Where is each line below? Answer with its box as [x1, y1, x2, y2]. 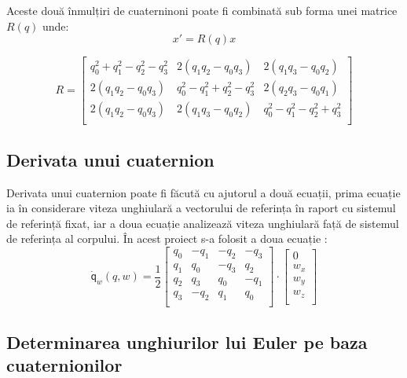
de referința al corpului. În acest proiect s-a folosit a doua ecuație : [6, 230, 328, 247]
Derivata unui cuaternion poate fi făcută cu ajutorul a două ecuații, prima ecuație [6, 184, 401, 200]
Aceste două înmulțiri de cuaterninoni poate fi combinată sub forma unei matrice [6, 2, 398, 18]
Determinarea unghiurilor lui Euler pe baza [6, 329, 368, 354]
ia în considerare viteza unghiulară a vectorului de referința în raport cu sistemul [6, 200, 396, 216]
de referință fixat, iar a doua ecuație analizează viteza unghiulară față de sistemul [6, 215, 399, 231]
